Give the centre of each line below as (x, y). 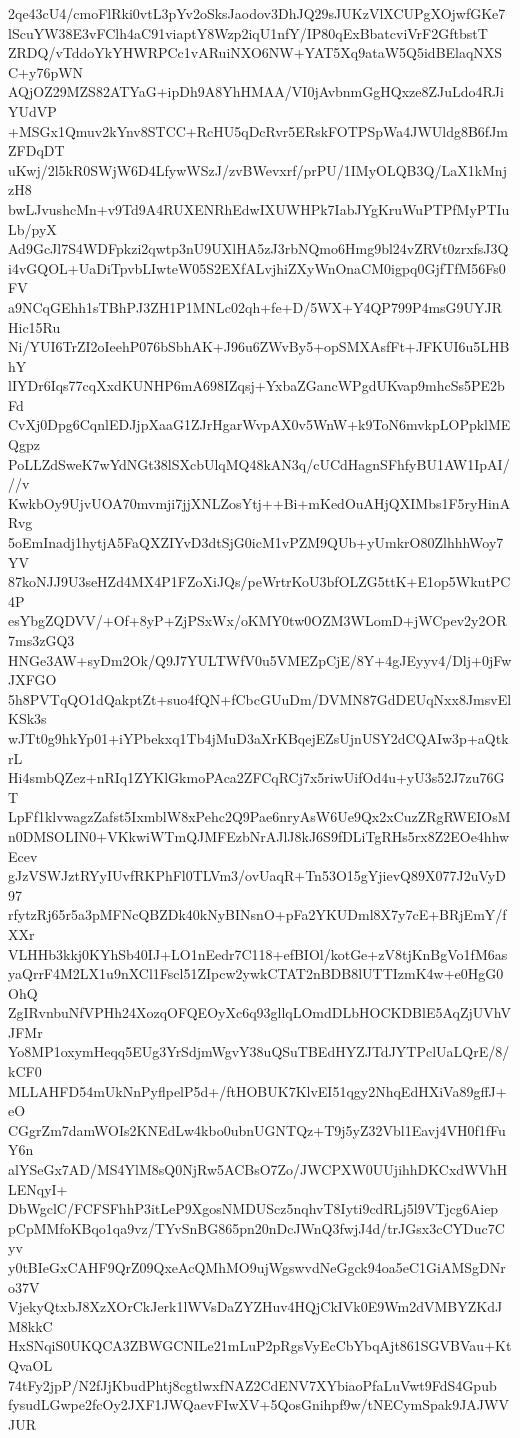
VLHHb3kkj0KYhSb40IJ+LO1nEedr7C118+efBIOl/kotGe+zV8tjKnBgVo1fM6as (258, 953)
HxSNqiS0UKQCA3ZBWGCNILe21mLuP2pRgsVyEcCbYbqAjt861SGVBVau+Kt (260, 1345)
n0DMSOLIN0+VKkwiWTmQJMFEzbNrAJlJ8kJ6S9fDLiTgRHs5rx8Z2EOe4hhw (259, 835)
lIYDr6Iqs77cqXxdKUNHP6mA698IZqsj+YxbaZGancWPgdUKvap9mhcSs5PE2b (256, 385)
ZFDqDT (36, 150)
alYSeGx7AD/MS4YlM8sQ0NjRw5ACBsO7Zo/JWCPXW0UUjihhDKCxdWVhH (258, 1169)
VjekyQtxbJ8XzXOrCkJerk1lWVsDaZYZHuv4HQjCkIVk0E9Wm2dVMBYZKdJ (255, 1306)
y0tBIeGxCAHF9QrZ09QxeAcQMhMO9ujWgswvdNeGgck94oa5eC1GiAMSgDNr (257, 1267)
